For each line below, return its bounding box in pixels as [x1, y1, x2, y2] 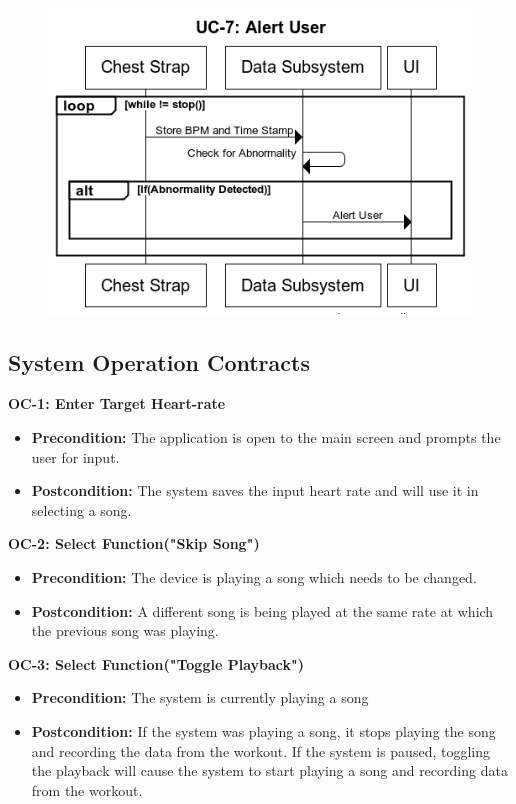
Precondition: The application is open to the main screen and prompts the [31, 427, 501, 447]
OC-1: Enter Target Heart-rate [8, 393, 226, 414]
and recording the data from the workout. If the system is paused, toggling [31, 740, 490, 761]
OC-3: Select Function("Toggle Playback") [8, 653, 304, 674]
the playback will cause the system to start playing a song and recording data [31, 760, 508, 781]
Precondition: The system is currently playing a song [31, 687, 369, 708]
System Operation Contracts [8, 346, 310, 377]
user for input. [31, 446, 120, 467]
